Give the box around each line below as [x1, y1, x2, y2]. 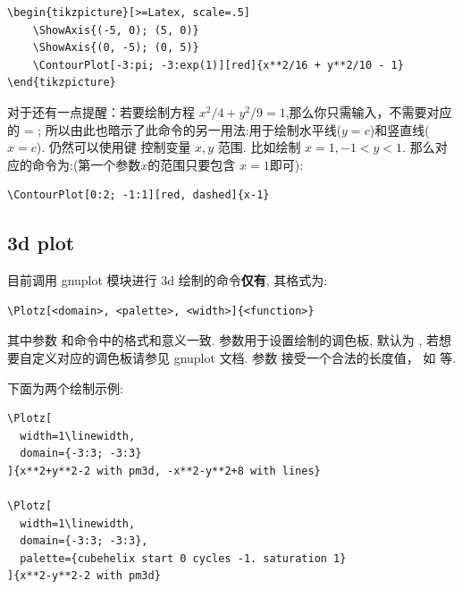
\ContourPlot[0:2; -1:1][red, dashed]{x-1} [7, 189, 270, 202]
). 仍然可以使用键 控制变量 [36, 138, 191, 156]
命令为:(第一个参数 [31, 155, 141, 173]
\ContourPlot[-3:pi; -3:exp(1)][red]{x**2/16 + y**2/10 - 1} [32, 58, 404, 72]
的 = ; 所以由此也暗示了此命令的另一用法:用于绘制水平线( [7, 120, 342, 139]
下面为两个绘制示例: [7, 378, 123, 397]
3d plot [7, 229, 75, 257]
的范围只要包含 [147, 155, 236, 173]
